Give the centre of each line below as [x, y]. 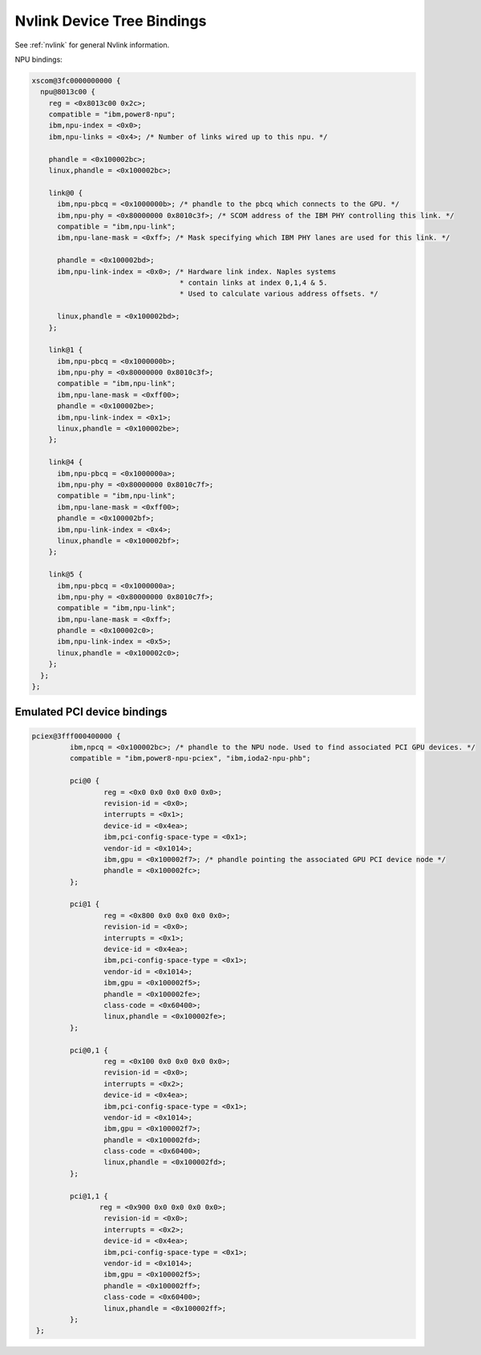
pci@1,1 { [89, 1196]
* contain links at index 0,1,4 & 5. [253, 282]
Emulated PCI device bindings [91, 712]
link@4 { [66, 462]
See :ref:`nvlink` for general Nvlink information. [92, 45]
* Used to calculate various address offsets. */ [279, 294]
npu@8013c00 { [68, 92]
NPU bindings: [39, 59]
